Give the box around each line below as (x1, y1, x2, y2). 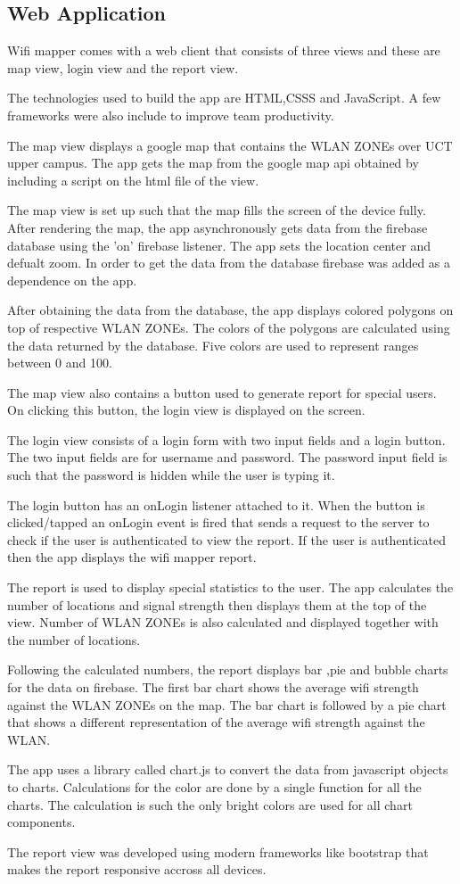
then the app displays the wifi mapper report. (7, 548, 257, 566)
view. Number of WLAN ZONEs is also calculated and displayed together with (7, 613, 439, 632)
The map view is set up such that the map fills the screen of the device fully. (7, 201, 426, 219)
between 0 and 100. (7, 353, 112, 372)
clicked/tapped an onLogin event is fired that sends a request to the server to (7, 513, 430, 532)
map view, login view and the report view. (7, 58, 239, 77)
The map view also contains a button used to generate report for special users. (7, 383, 437, 401)
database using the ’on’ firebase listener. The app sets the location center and (7, 235, 431, 254)
